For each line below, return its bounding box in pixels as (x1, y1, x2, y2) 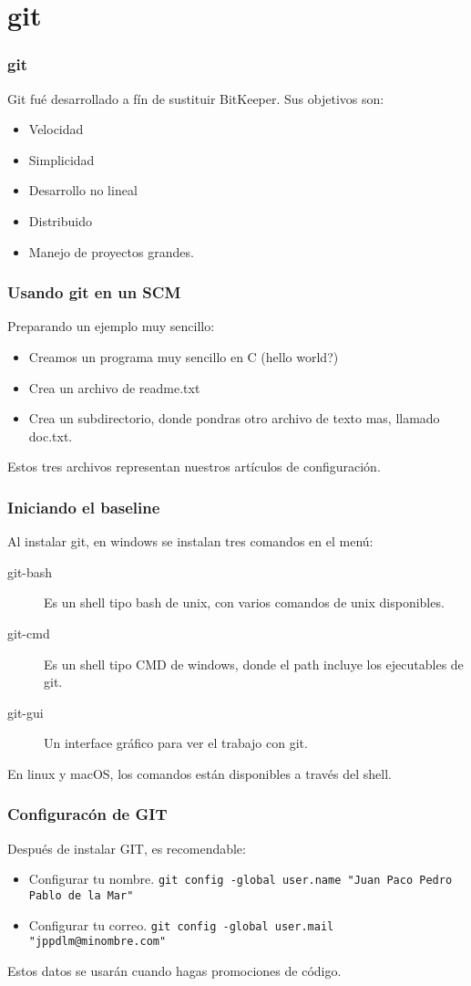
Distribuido (28, 211, 92, 230)
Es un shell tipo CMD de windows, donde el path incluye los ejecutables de (44, 654, 464, 673)
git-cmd (7, 623, 50, 642)
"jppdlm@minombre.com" (28, 935, 167, 949)
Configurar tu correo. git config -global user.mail (28, 915, 334, 934)
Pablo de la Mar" (28, 888, 134, 902)
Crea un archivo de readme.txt (28, 378, 200, 397)
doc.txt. (28, 426, 73, 445)
